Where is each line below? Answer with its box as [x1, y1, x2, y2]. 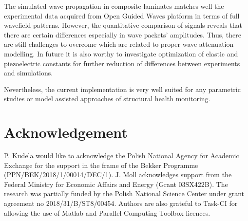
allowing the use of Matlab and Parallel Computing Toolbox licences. [4, 207, 210, 218]
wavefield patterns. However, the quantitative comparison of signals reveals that [4, 20, 242, 30]
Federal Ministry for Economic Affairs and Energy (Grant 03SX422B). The [4, 179, 228, 189]
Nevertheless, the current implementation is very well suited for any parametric [4, 84, 241, 94]
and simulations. [4, 68, 53, 78]
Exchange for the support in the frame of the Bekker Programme [4, 160, 198, 170]
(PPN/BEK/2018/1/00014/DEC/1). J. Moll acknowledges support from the [4, 169, 232, 180]
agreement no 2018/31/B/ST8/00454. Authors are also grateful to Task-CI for [4, 198, 238, 208]
